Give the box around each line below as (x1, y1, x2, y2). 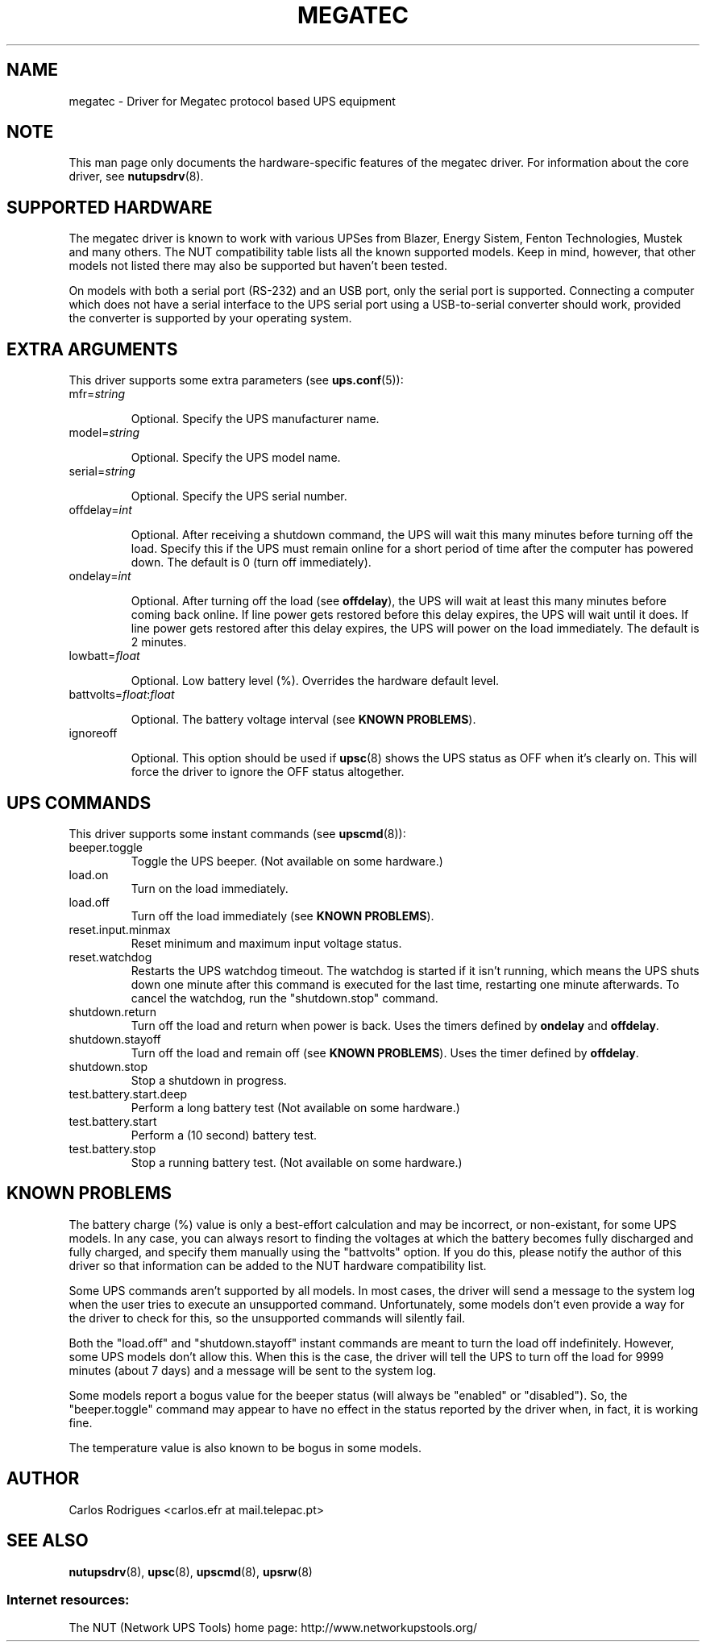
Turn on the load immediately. (131, 881, 289, 895)
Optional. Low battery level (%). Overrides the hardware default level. (131, 674, 500, 688)
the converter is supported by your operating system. (69, 311, 352, 326)
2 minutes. (131, 635, 187, 650)
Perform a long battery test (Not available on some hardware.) (131, 1100, 460, 1115)
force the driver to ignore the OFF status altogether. (131, 765, 405, 779)
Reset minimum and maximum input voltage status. (131, 936, 402, 950)
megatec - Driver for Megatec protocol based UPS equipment (69, 93, 396, 108)
